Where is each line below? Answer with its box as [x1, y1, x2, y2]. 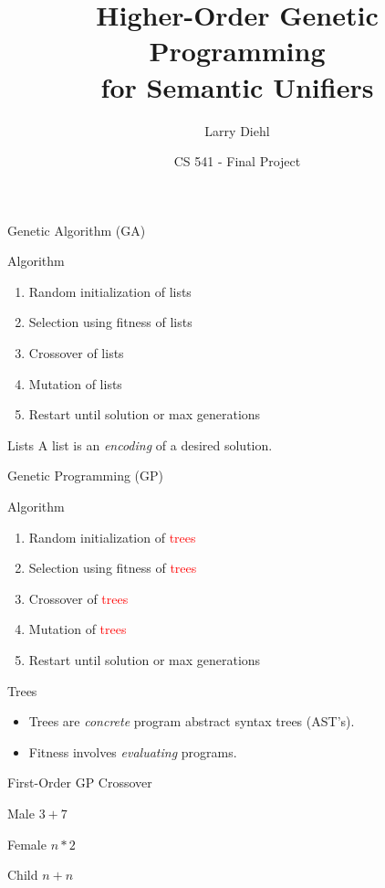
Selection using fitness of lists [28, 312, 192, 332]
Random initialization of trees [28, 527, 196, 546]
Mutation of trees [28, 619, 127, 639]
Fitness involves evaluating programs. [28, 742, 237, 761]
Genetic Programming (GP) [7, 466, 164, 485]
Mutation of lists [28, 374, 122, 393]
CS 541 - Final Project [173, 152, 301, 171]
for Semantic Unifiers [100, 68, 374, 105]
